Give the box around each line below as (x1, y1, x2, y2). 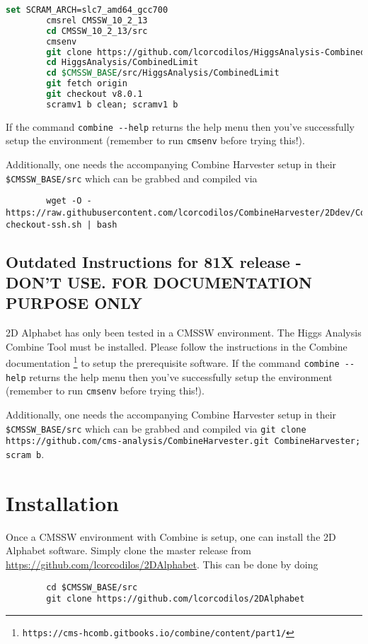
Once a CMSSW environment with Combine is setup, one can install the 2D (6, 529, 336, 544)
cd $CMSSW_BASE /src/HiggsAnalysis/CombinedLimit (46, 68, 280, 78)
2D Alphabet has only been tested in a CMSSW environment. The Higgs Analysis (6, 325, 362, 340)
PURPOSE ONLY (6, 292, 143, 314)
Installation (6, 488, 119, 517)
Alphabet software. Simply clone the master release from (6, 543, 251, 558)
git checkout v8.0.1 (46, 89, 143, 99)
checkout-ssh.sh (6, 219, 82, 230)
